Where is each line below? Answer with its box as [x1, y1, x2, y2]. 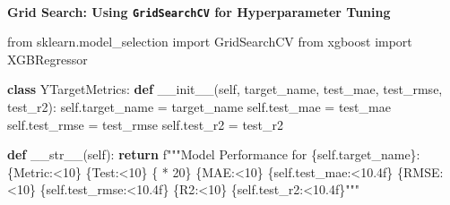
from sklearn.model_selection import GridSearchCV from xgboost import [7, 32, 412, 51]
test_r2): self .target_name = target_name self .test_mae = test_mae [7, 98, 391, 116]
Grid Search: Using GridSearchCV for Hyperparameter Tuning [7, 2, 391, 21]
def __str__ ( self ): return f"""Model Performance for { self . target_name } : [7, 145, 420, 164]
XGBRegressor [7, 49, 88, 68]
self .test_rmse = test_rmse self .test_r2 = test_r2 [7, 115, 284, 133]
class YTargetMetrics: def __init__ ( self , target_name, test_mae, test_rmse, [7, 80, 443, 98]
